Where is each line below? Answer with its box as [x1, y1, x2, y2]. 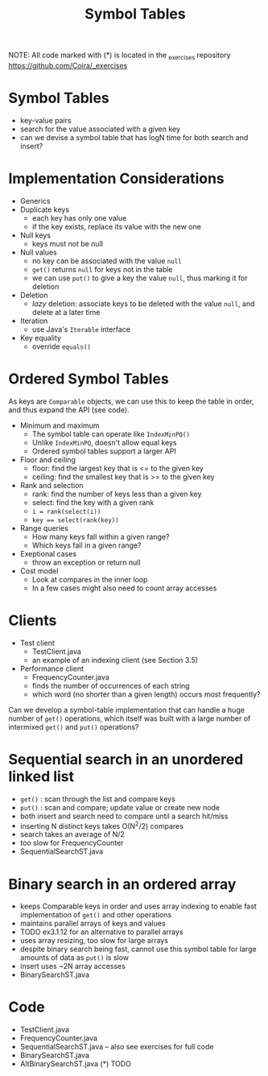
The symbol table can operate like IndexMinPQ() [31, 428, 191, 439]
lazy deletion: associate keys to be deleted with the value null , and [31, 299, 255, 308]
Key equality [19, 333, 62, 342]
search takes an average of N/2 [19, 830, 125, 839]
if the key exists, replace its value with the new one [31, 221, 201, 231]
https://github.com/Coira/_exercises [8, 60, 128, 70]
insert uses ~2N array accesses [19, 962, 126, 971]
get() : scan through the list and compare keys [19, 794, 175, 804]
